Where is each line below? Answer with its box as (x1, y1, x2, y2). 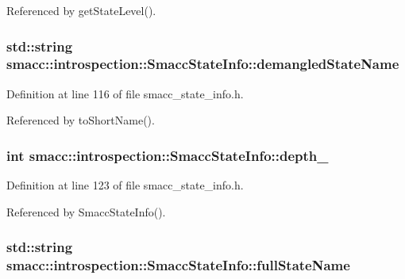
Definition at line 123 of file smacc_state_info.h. (6, 177, 244, 193)
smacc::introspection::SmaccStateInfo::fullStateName (6, 255, 350, 275)
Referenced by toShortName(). (6, 112, 155, 128)
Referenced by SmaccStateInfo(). (6, 203, 166, 220)
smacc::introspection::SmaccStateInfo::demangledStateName (6, 54, 399, 74)
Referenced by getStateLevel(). (6, 2, 156, 18)
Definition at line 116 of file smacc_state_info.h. (6, 85, 244, 101)
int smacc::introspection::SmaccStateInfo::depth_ (6, 145, 329, 165)
